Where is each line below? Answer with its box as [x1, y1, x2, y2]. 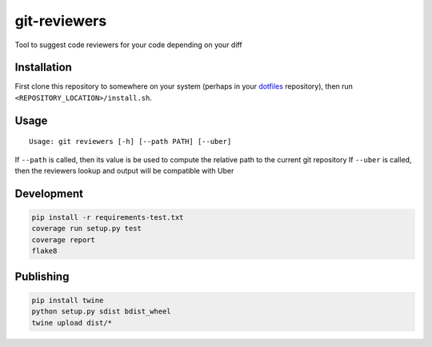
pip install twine [31, 296, 104, 305]
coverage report [31, 235, 96, 244]
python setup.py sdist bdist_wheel [31, 307, 171, 316]
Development [14, 186, 84, 200]
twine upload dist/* [31, 318, 112, 327]
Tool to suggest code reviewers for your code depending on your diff [14, 40, 243, 50]
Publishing [14, 269, 70, 283]
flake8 [31, 246, 58, 256]
